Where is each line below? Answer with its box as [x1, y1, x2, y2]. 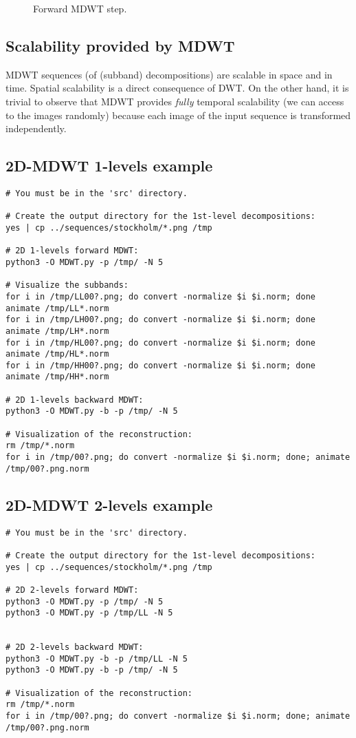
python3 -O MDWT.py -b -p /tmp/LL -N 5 [5, 653, 188, 664]
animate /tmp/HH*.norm [5, 372, 109, 382]
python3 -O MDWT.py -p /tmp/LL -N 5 [5, 608, 173, 618]
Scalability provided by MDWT [5, 34, 235, 56]
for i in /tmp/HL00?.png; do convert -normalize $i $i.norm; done [5, 337, 316, 348]
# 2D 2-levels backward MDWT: [5, 642, 144, 653]
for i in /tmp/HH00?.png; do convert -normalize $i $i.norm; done [5, 360, 316, 370]
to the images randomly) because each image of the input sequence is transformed [5, 107, 351, 122]
